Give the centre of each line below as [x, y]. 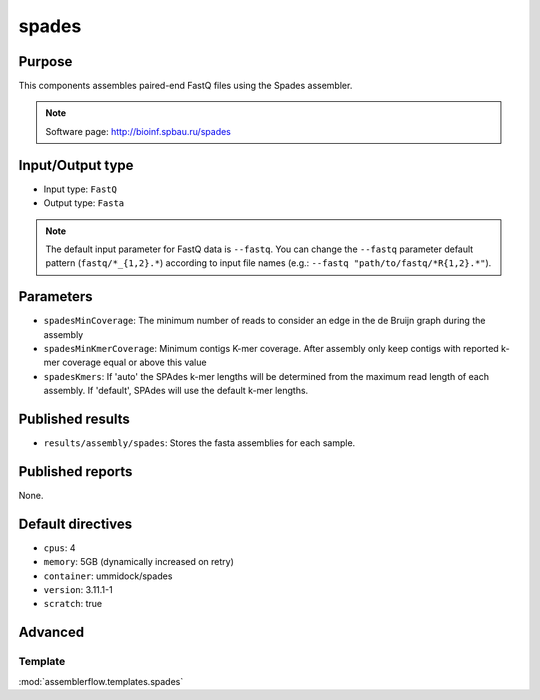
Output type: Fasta [84, 203]
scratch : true [73, 604]
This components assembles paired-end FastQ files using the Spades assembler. [185, 86]
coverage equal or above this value [134, 362]
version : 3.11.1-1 [78, 590]
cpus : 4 [59, 547]
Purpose [45, 61]
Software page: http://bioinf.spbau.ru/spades [138, 131]
